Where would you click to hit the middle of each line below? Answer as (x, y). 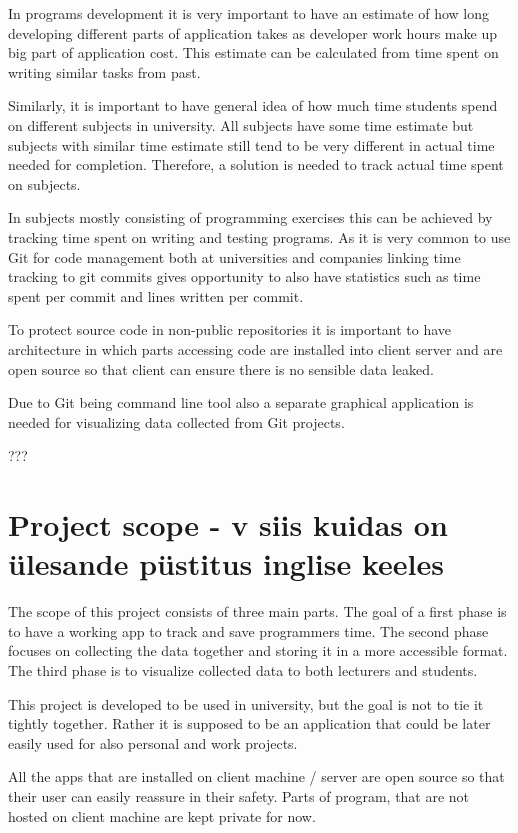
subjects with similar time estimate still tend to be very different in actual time (251, 144)
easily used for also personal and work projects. (153, 742)
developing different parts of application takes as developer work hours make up (252, 32)
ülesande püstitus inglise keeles (226, 563)
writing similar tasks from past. (104, 71)
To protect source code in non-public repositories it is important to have (230, 329)
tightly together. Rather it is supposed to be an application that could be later (249, 723)
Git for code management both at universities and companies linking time (234, 256)
